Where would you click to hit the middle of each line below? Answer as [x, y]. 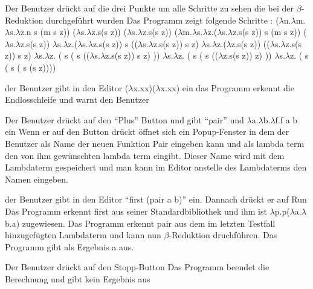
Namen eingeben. [37, 179]
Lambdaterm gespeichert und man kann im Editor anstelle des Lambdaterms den [156, 167]
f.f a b [286, 119]
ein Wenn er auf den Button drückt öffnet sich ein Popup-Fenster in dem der [147, 132]
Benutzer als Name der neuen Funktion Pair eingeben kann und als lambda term [155, 143]
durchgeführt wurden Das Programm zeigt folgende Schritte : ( [163, 20]
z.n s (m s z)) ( [48, 32]
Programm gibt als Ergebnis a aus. [69, 246]
